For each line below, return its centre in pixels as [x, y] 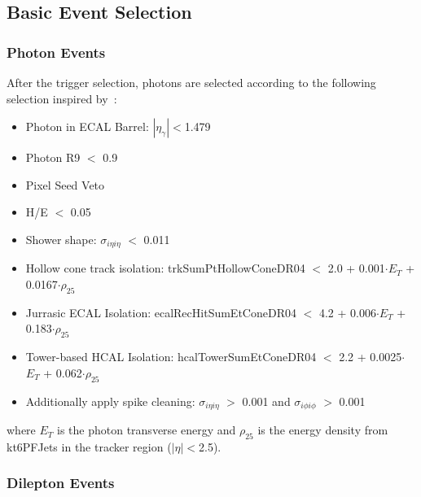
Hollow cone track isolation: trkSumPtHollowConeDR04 [165, 268]
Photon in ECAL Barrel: [87, 126]
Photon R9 [53, 157]
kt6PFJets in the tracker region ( [89, 446]
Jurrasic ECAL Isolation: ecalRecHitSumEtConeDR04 [161, 312]
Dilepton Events [61, 483]
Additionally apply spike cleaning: [110, 401]
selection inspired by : [62, 98]
